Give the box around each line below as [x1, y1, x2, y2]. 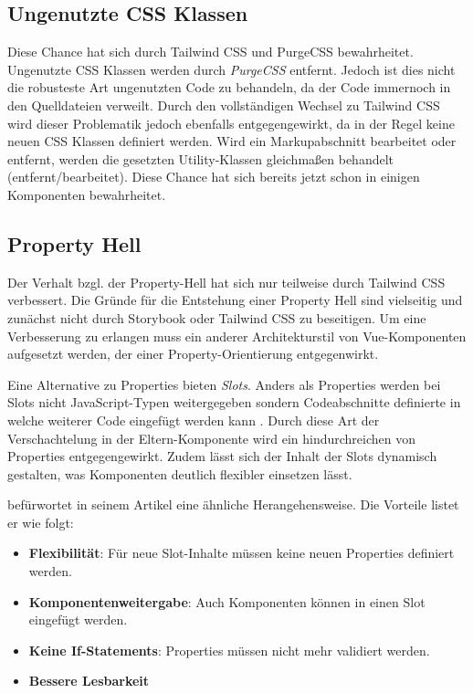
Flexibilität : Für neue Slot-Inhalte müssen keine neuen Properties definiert [28, 543, 455, 562]
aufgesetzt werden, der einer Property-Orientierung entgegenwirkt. [7, 344, 379, 363]
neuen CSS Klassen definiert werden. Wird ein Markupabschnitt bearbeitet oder [7, 131, 457, 151]
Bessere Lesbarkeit [28, 671, 150, 690]
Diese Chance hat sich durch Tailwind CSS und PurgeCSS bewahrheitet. [7, 42, 414, 61]
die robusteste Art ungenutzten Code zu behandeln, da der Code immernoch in [7, 78, 451, 97]
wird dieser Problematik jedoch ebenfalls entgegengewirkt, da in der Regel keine [7, 113, 455, 132]
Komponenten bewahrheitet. [7, 184, 166, 204]
